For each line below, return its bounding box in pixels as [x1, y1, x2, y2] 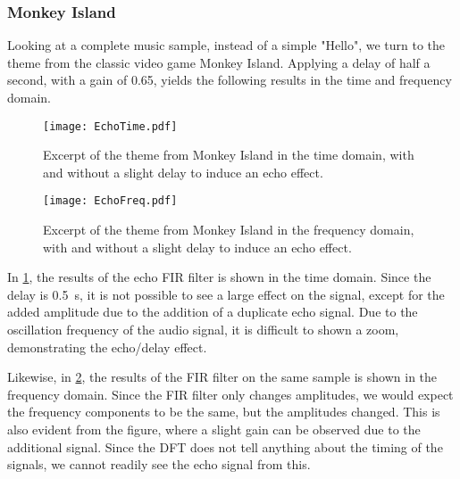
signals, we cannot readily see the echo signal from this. [7, 455, 311, 474]
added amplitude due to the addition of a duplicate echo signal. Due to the [7, 302, 418, 321]
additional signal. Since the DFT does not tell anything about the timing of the [7, 437, 443, 456]
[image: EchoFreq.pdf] [43, 194, 178, 208]
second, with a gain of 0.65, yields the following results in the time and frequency [7, 70, 452, 89]
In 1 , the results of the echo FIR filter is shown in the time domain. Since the [7, 268, 431, 286]
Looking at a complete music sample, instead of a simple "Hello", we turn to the [7, 36, 446, 54]
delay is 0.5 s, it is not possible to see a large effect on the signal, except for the [7, 285, 445, 303]
